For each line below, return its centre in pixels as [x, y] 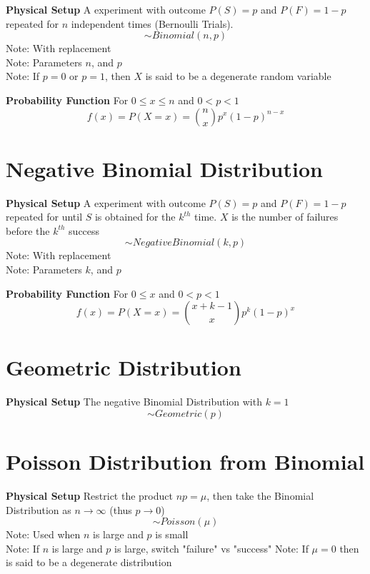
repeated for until [44, 217]
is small [172, 534]
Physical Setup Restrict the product [89, 496]
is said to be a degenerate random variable [238, 76]
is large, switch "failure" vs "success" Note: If [211, 548]
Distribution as [39, 509]
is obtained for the [135, 217]
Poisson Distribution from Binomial [185, 462]
